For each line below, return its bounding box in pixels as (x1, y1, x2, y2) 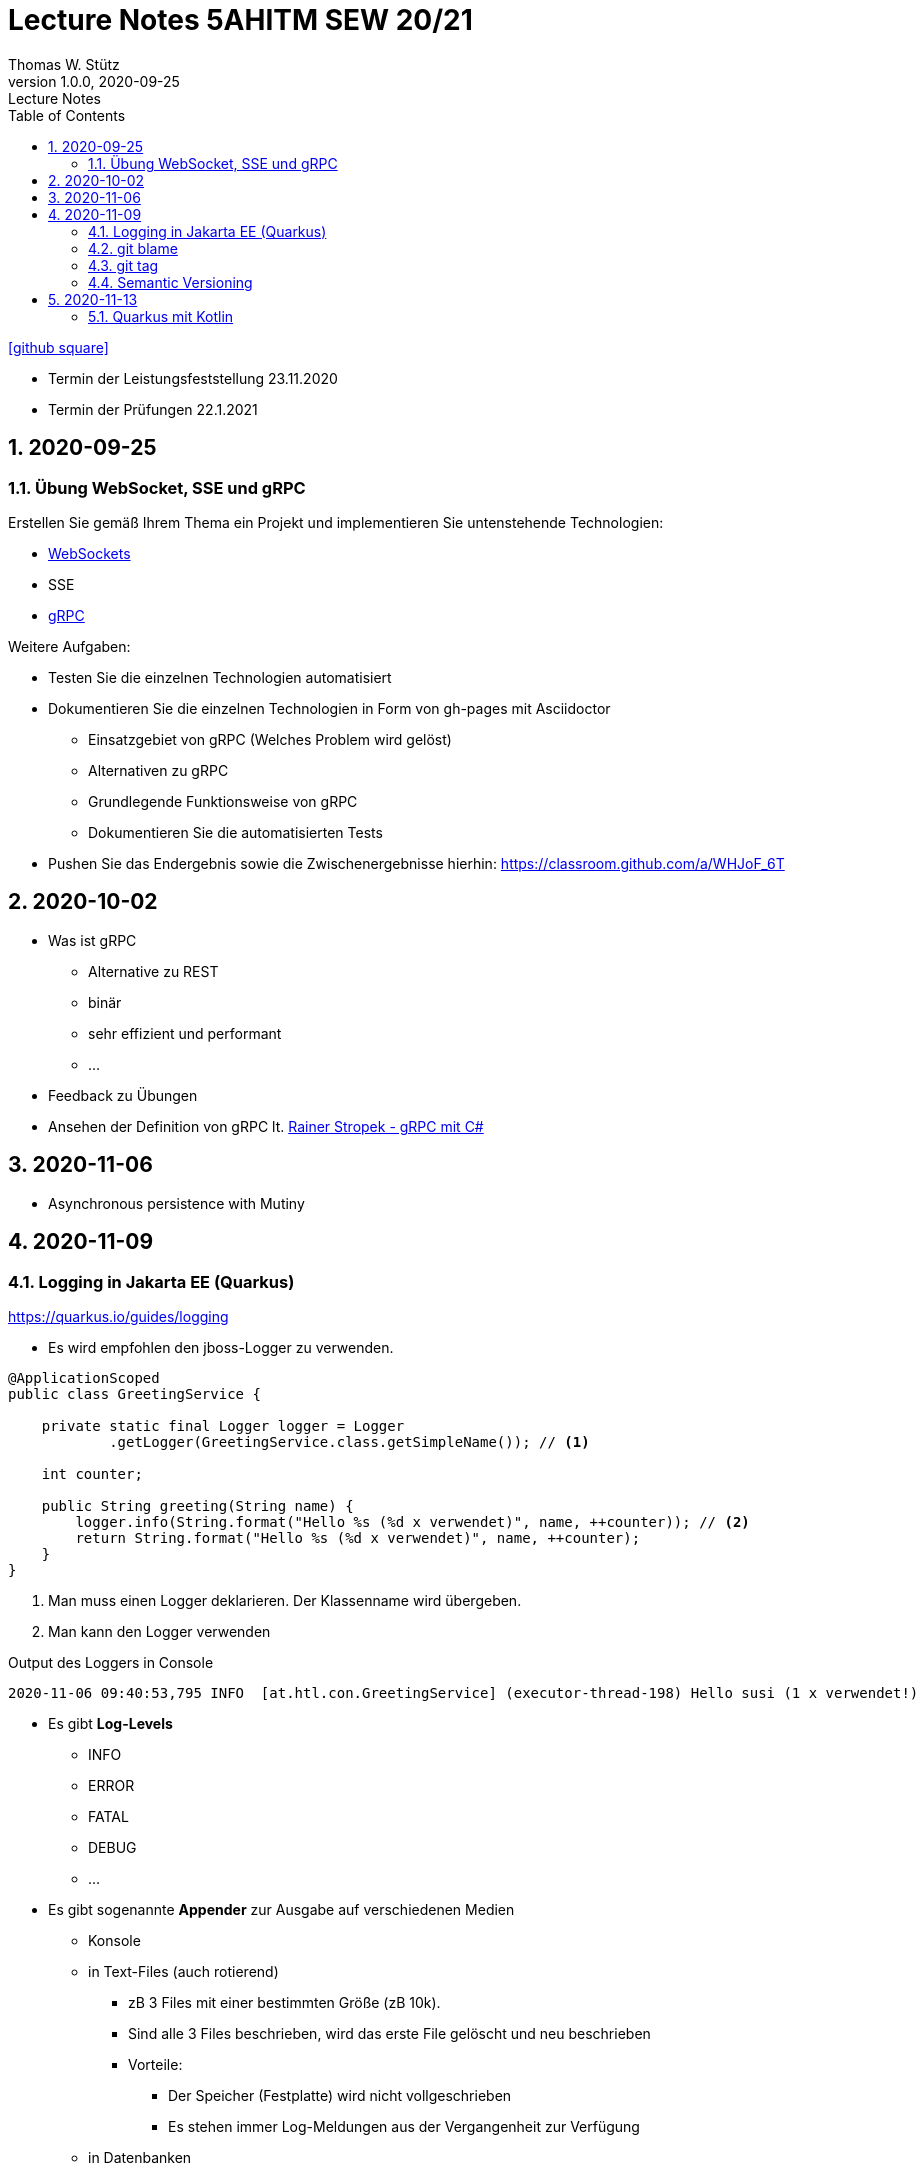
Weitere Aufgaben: (8, 637, 131, 655)
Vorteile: (128, 2055, 183, 2073)
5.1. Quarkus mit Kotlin (88, 307, 234, 325)
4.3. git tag (88, 256, 159, 274)
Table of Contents (8, 106, 126, 124)
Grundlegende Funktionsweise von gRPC (88, 792, 358, 810)
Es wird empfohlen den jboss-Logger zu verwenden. (48, 1338, 394, 1356)
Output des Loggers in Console (8, 1653, 214, 1671)
